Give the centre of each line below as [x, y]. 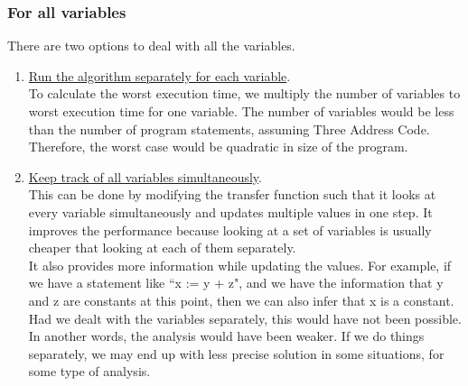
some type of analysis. [89, 371]
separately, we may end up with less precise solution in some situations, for [236, 353]
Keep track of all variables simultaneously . [145, 176]
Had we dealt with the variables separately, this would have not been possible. [245, 318]
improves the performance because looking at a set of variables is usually [230, 230]
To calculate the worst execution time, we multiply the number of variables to [244, 93]
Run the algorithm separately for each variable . [159, 75]
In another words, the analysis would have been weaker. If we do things [226, 336]
